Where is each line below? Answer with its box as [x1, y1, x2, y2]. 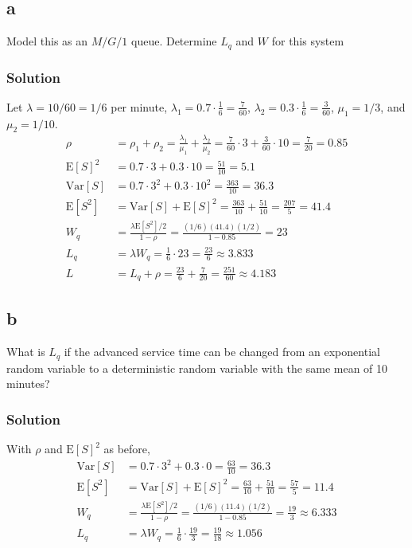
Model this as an [6, 33, 88, 49]
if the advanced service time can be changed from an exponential [64, 343, 380, 360]
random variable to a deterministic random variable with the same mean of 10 [6, 359, 388, 376]
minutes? [6, 375, 50, 392]
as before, [103, 440, 150, 457]
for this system [271, 33, 344, 49]
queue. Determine [130, 33, 217, 49]
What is [6, 343, 45, 360]
